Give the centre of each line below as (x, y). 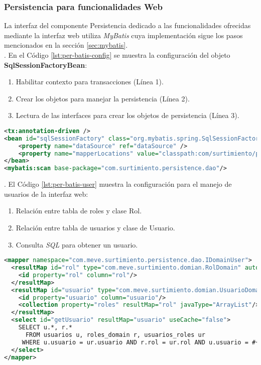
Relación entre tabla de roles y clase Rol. (79, 211)
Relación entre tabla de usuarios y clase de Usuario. (95, 227)
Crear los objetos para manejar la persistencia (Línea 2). (103, 98)
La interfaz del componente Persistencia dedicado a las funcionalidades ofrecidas (127, 25)
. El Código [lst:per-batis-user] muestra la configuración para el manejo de (118, 184)
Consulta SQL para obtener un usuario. (77, 244)
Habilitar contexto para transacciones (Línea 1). (90, 82)
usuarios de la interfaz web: (46, 194)
